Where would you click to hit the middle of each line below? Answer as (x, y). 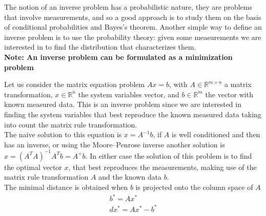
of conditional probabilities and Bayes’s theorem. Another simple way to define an (133, 27)
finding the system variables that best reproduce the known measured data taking (133, 114)
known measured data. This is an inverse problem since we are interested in (123, 104)
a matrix (238, 84)
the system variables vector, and (129, 94)
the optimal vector (33, 167)
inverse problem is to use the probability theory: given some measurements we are (133, 37)
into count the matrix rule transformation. (71, 124)
